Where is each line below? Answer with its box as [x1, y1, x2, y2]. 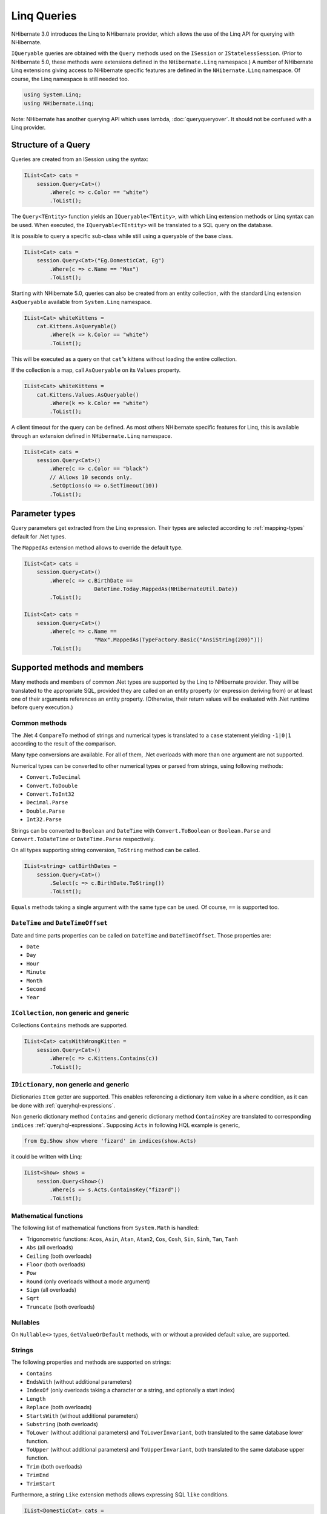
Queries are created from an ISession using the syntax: [11, 156, 148, 163]
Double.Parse [26, 807, 65, 815]
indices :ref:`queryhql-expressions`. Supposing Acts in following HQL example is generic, [11, 1121, 240, 1129]
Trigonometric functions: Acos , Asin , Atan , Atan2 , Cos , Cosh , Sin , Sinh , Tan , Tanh [26, 1235, 239, 1243]
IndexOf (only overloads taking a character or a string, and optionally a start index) [26, 1387, 236, 1394]
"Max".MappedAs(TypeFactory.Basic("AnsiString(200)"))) [94, 636, 263, 643]
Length [26, 1395, 46, 1402]
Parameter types [11, 509, 76, 519]
